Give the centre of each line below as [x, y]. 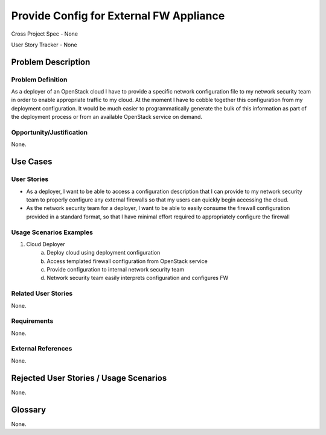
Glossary [29, 409]
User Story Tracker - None [44, 45]
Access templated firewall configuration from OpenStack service [127, 261]
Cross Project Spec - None [45, 34]
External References [42, 349]
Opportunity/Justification [49, 133]
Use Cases [32, 162]
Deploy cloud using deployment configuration [104, 253]
